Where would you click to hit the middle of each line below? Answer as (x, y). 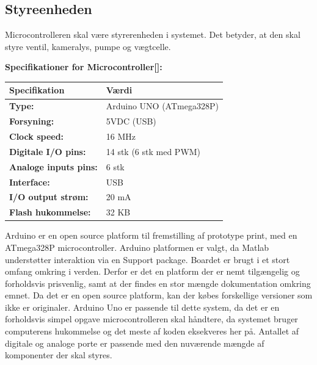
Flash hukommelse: (50, 212)
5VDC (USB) (131, 121)
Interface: (30, 182)
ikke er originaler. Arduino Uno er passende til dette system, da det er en (142, 307)
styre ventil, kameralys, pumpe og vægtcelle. (88, 46)
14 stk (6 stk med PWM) (153, 151)
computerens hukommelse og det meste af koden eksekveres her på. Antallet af (152, 331)
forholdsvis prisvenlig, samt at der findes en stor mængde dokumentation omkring (158, 283)
